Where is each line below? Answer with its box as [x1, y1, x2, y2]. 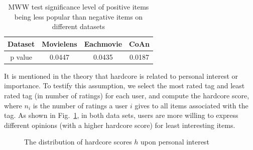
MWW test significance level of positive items [8, 2, 149, 12]
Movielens [42, 38, 77, 49]
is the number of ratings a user [33, 100, 128, 110]
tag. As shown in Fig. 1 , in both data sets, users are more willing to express [4, 110, 238, 120]
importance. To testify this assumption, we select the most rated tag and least [4, 80, 245, 91]
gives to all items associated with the [135, 100, 248, 110]
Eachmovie [84, 38, 122, 49]
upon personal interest [141, 136, 209, 147]
